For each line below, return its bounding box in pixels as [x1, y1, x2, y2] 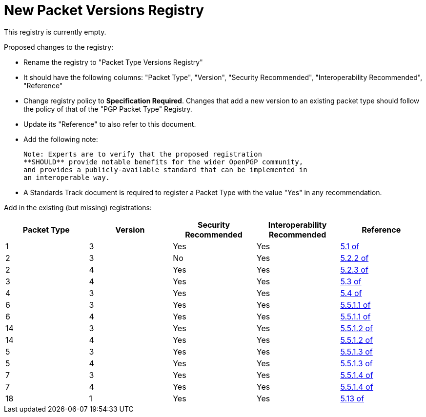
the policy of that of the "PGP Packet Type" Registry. [23, 104, 192, 113]
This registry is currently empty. [4, 27, 106, 36]
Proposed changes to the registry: [4, 42, 114, 51]
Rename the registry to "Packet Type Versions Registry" [23, 58, 203, 66]
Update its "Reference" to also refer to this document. [23, 119, 196, 128]
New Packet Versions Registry [4, 2, 204, 19]
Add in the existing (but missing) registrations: [4, 203, 152, 212]
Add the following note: [23, 135, 98, 143]
